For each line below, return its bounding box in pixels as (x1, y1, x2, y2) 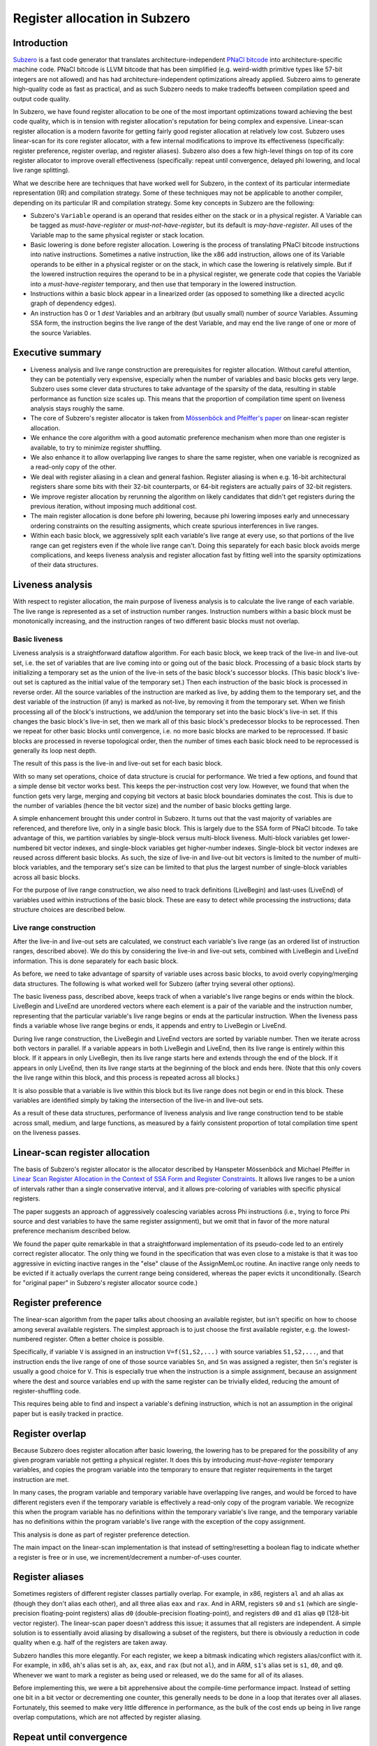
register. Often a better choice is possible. (44, 1335, 165, 1343)
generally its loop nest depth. (13, 747, 97, 755)
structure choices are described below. (13, 905, 126, 914)
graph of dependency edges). (30, 299, 117, 307)
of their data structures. (30, 561, 99, 569)
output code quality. (13, 94, 71, 103)
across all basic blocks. (13, 873, 80, 881)
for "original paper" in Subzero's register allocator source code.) (13, 1279, 198, 1287)
